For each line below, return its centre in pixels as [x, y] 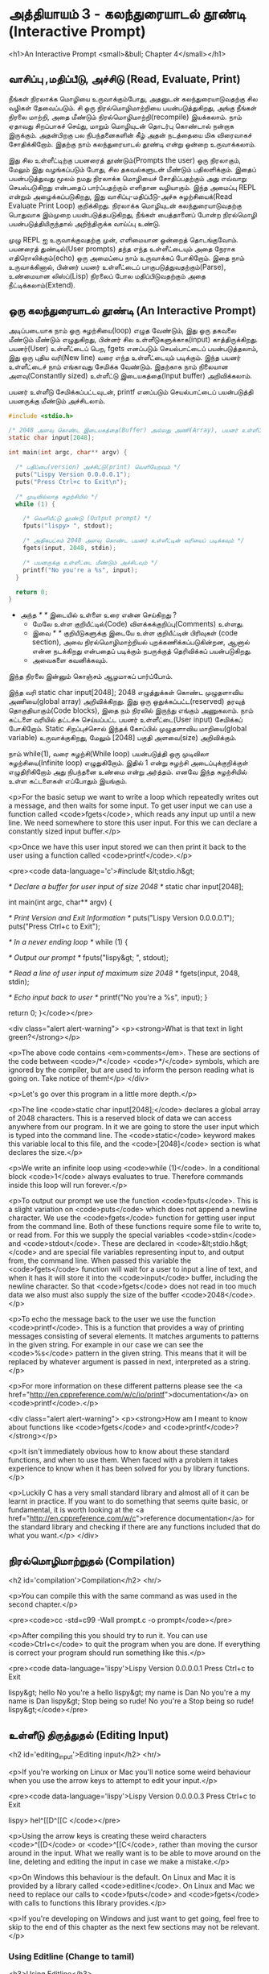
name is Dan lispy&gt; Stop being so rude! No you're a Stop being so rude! [131, 1701]
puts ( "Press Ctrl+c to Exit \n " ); [71, 482]
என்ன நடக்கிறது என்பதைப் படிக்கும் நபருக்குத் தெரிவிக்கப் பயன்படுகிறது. [142, 651]
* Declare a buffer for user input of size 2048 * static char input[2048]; [126, 887]
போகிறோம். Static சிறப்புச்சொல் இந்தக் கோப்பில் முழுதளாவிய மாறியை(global [128, 729]
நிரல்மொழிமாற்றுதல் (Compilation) [92, 1560]
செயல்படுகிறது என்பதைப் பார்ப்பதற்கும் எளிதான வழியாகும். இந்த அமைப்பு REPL [132, 187]
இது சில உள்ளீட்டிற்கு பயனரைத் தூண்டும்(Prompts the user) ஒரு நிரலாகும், [124, 160]
